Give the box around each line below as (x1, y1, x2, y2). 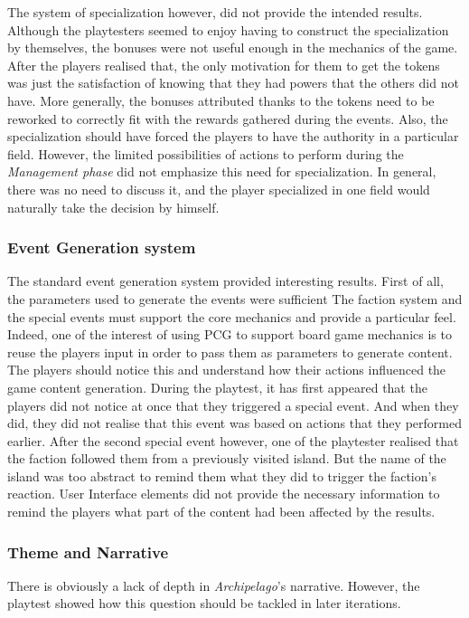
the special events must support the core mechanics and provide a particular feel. (7, 307, 456, 326)
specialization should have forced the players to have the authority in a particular (7, 127, 459, 146)
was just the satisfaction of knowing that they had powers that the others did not (7, 73, 459, 92)
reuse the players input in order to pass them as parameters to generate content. (7, 342, 453, 361)
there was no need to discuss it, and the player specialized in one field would (7, 179, 430, 198)
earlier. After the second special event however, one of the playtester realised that (7, 431, 459, 450)
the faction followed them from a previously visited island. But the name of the (7, 449, 446, 468)
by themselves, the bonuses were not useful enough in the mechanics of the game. (7, 38, 458, 57)
